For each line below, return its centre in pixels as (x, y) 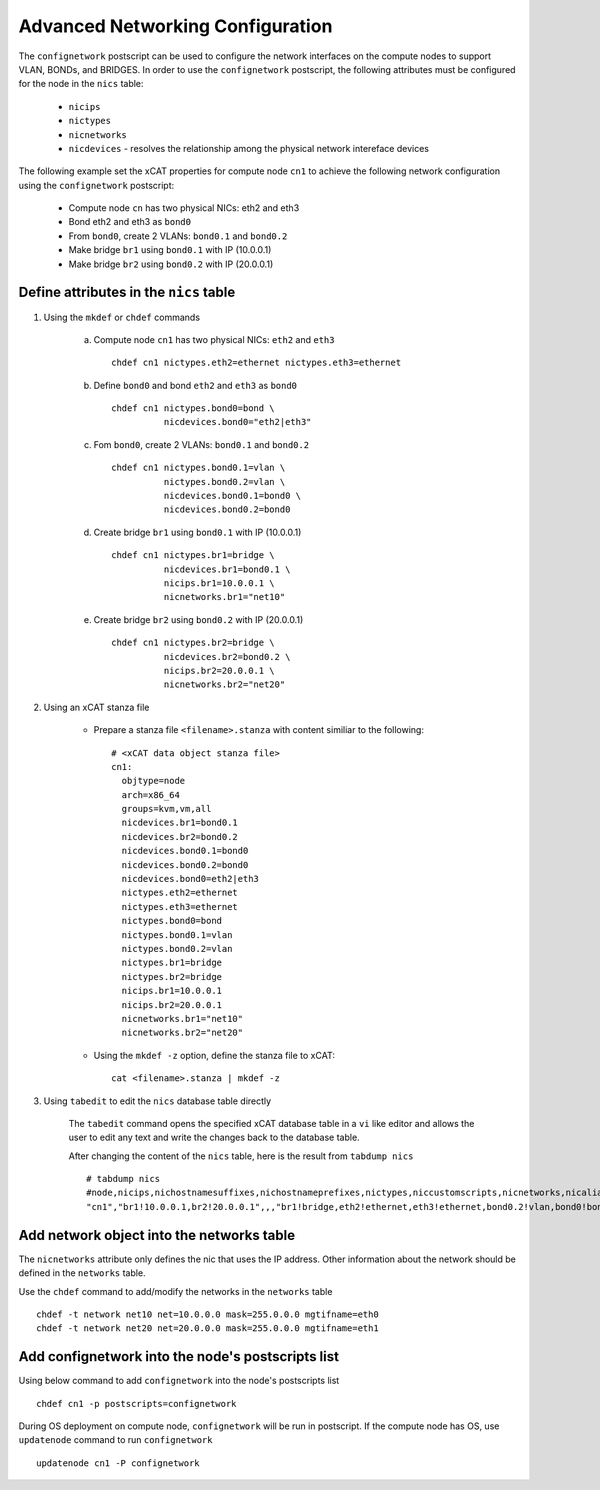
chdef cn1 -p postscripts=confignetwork (136, 1403)
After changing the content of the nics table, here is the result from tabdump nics (241, 1156)
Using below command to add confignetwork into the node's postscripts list (179, 1381)
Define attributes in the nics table (127, 292)
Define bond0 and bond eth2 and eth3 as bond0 (195, 385)
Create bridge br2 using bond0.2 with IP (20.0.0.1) (198, 619)
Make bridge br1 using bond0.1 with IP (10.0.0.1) (170, 250)
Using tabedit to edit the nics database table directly (157, 1101)
